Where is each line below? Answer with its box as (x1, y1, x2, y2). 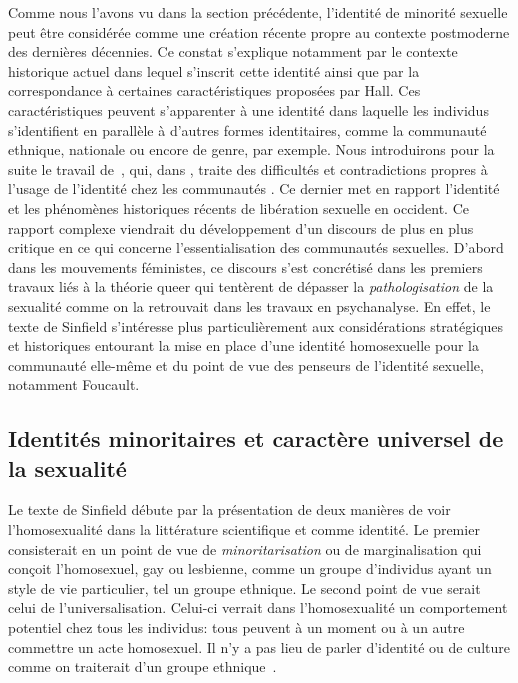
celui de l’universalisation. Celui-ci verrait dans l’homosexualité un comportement (8, 597, 508, 618)
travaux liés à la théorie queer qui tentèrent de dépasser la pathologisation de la (8, 276, 494, 297)
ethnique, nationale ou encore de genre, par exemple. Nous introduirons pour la (8, 139, 495, 160)
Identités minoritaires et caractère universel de (8, 423, 504, 454)
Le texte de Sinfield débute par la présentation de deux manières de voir (8, 499, 451, 520)
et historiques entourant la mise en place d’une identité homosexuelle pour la (8, 335, 479, 356)
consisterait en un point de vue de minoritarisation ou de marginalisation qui (8, 538, 482, 559)
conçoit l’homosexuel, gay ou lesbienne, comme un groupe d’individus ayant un (8, 558, 492, 579)
